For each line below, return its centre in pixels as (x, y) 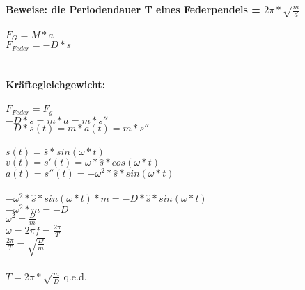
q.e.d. (75, 276)
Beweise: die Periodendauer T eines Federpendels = (133, 9)
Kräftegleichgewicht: (56, 84)
